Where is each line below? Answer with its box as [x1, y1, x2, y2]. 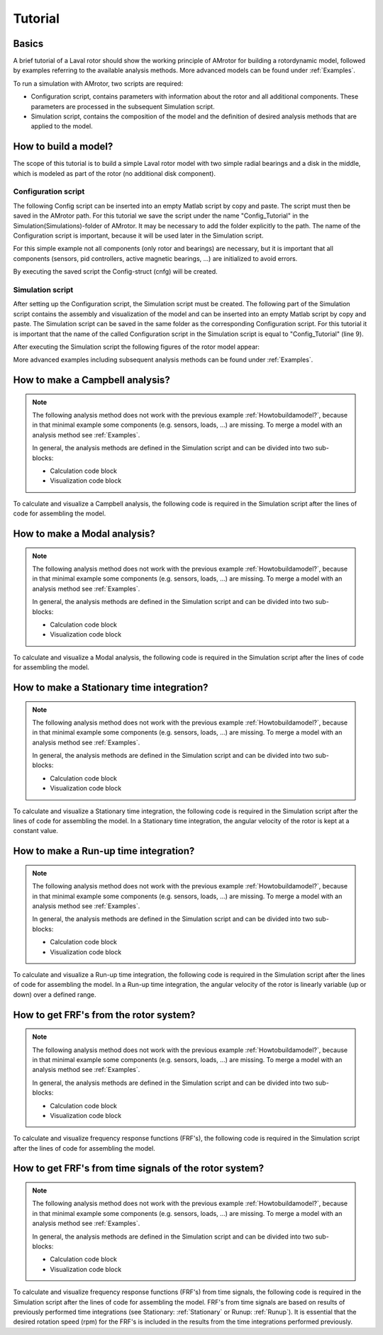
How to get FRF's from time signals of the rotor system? [13, 1163, 265, 1175]
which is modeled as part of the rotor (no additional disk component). [13, 169, 216, 177]
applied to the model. [30, 122, 94, 130]
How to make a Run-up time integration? [13, 845, 195, 857]
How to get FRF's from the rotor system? [13, 1009, 196, 1021]
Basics [13, 38, 44, 50]
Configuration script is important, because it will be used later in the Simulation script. [13, 231, 264, 240]
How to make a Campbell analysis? [13, 374, 170, 386]
